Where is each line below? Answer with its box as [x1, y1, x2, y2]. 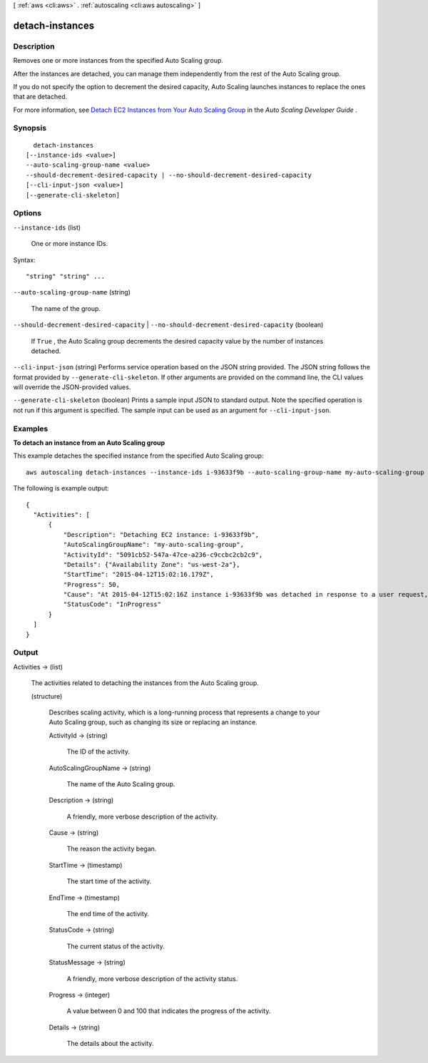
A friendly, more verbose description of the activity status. [66, 974, 238, 983]
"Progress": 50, [63, 580, 121, 588]
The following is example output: [13, 484, 110, 493]
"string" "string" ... [26, 272, 106, 280]
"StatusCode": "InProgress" [63, 600, 162, 609]
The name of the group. [31, 304, 101, 313]
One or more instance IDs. [31, 240, 108, 248]
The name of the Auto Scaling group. [66, 779, 175, 788]
